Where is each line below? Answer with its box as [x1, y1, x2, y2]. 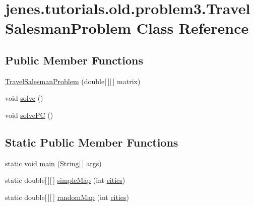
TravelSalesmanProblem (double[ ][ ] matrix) [5, 76, 141, 86]
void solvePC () [5, 109, 53, 120]
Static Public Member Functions [5, 134, 178, 150]
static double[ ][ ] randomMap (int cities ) [5, 191, 130, 202]
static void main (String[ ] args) [5, 158, 102, 168]
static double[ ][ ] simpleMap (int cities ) [5, 175, 125, 185]
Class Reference [136, 18, 249, 38]
